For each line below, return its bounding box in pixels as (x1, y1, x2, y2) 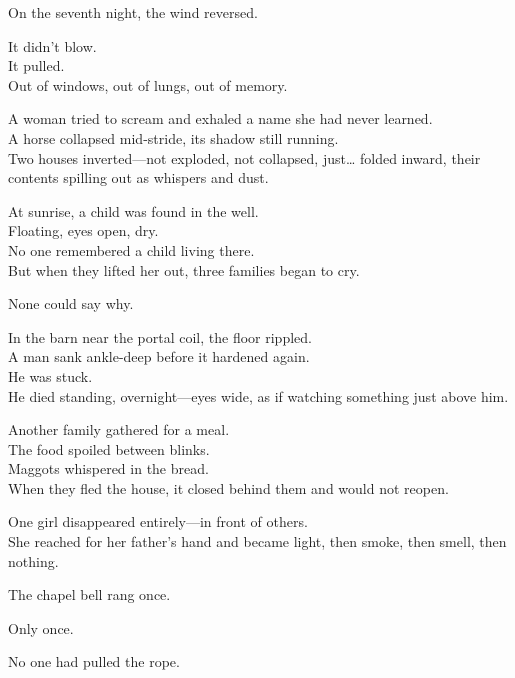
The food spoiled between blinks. (8, 438, 210, 459)
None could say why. (8, 293, 134, 314)
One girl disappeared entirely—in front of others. (8, 511, 308, 532)
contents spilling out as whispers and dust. (8, 167, 269, 188)
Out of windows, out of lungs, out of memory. (8, 74, 288, 95)
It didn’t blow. (8, 35, 97, 56)
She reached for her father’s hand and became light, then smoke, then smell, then (8, 531, 507, 552)
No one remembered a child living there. (8, 239, 255, 260)
